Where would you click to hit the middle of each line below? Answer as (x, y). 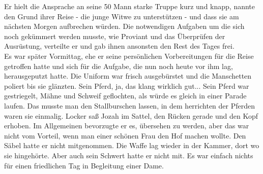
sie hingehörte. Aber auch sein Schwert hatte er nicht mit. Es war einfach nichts (129, 155)
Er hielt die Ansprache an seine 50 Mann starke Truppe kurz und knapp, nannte (130, 6)
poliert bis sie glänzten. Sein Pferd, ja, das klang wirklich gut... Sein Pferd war (127, 85)
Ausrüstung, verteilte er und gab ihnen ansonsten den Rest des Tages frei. (119, 46)
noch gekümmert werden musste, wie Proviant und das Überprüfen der (115, 36)
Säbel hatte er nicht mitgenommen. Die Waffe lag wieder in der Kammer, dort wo (132, 145)
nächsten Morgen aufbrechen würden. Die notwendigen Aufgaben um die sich (124, 26)
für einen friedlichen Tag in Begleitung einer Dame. (84, 165)
